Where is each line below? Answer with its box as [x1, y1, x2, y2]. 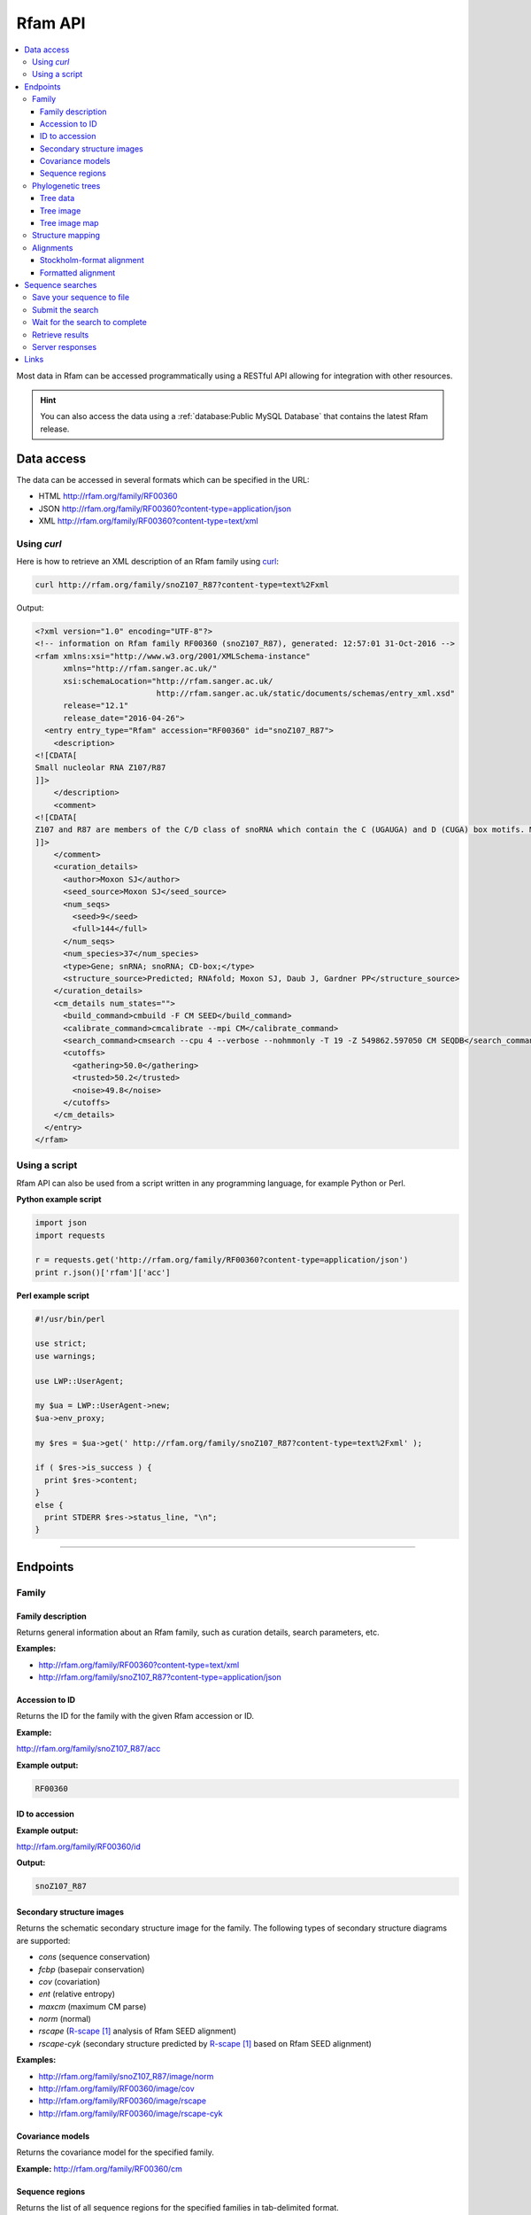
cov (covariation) [38, 1976, 101, 1986]
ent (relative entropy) [38, 1989, 115, 2000]
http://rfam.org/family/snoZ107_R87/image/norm [38, 2071, 214, 2081]
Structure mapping [32, 230, 101, 241]
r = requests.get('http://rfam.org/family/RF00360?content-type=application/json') [35, 1255, 409, 1265]
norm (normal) [38, 2014, 92, 2025]
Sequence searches [24, 279, 97, 290]
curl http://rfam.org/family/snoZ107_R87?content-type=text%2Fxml [35, 580, 329, 590]
